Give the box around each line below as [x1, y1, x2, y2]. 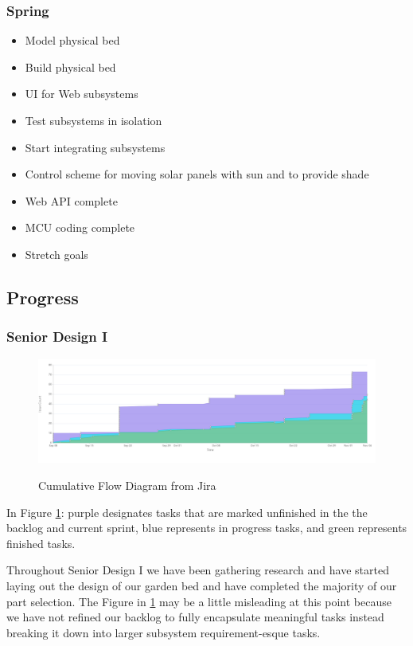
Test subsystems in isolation [25, 112, 162, 128]
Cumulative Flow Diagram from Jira [38, 477, 216, 493]
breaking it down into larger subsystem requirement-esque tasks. [6, 624, 321, 640]
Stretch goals [25, 245, 88, 262]
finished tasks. [6, 534, 76, 551]
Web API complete [25, 192, 118, 209]
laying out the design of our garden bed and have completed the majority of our [6, 577, 397, 593]
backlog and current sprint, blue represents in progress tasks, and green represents [6, 519, 407, 536]
